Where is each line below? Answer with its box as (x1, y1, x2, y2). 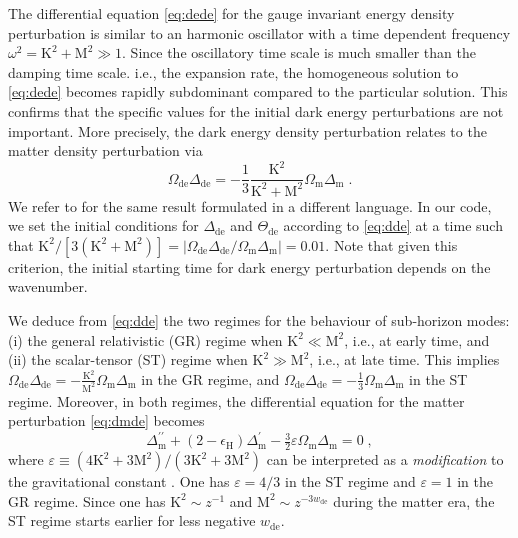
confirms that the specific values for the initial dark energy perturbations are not (8, 100, 504, 121)
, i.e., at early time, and (344, 329, 490, 350)
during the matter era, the (333, 490, 495, 511)
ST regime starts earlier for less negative (8, 510, 256, 531)
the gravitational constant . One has (8, 471, 230, 492)
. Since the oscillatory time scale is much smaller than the (122, 42, 476, 63)
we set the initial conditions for (8, 215, 199, 236)
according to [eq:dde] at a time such (283, 215, 503, 236)
